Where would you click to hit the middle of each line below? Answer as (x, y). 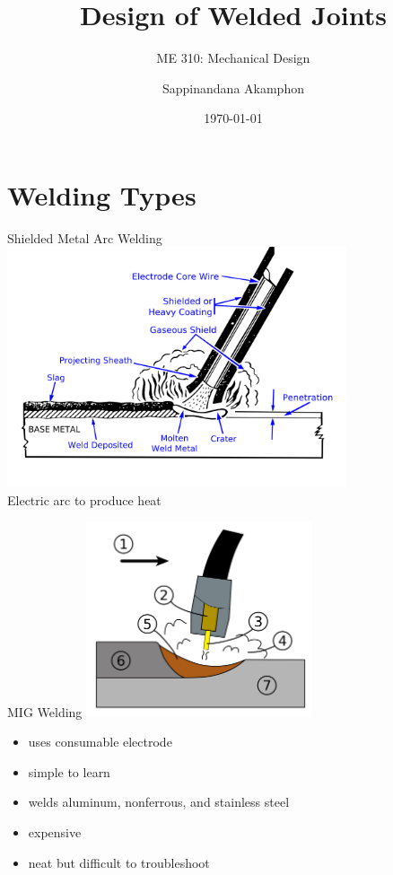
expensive (55, 832)
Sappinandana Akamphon (233, 87)
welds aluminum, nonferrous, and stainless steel (159, 802)
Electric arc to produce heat (84, 500)
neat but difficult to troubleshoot (119, 862)
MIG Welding (45, 711)
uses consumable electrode (100, 742)
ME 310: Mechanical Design (233, 58)
